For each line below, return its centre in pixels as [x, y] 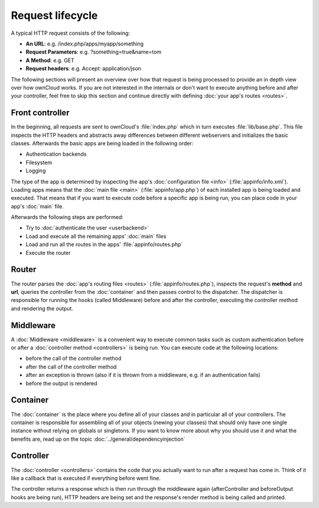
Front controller [40, 113]
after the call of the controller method [71, 366]
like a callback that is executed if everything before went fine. [86, 478]
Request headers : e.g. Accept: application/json [84, 68]
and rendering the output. [42, 308]
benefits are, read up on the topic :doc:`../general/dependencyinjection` [98, 439]
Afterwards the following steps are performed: [67, 217]
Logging [36, 171]
